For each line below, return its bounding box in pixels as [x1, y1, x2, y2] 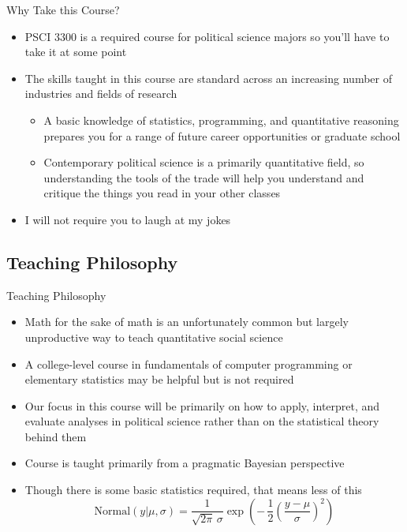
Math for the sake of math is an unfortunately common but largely [24, 313, 349, 330]
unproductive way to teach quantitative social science [24, 328, 283, 345]
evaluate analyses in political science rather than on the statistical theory [24, 413, 379, 429]
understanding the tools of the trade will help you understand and [43, 169, 364, 185]
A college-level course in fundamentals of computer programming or [24, 355, 353, 372]
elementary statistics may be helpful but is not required [24, 371, 294, 388]
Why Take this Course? [6, 2, 120, 17]
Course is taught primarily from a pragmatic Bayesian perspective [24, 455, 345, 471]
